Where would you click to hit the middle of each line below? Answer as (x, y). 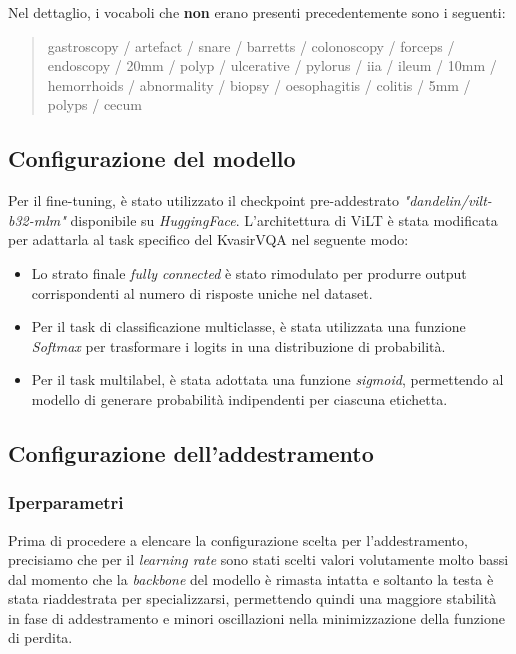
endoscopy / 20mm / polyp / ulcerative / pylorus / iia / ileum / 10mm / (272, 65)
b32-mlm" (37, 219)
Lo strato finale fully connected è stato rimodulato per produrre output (249, 272)
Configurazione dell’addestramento (191, 452)
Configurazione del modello (152, 158)
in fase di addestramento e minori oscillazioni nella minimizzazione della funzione (256, 617)
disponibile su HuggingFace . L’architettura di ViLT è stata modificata (284, 219)
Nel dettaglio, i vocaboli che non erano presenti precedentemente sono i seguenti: (257, 12)
